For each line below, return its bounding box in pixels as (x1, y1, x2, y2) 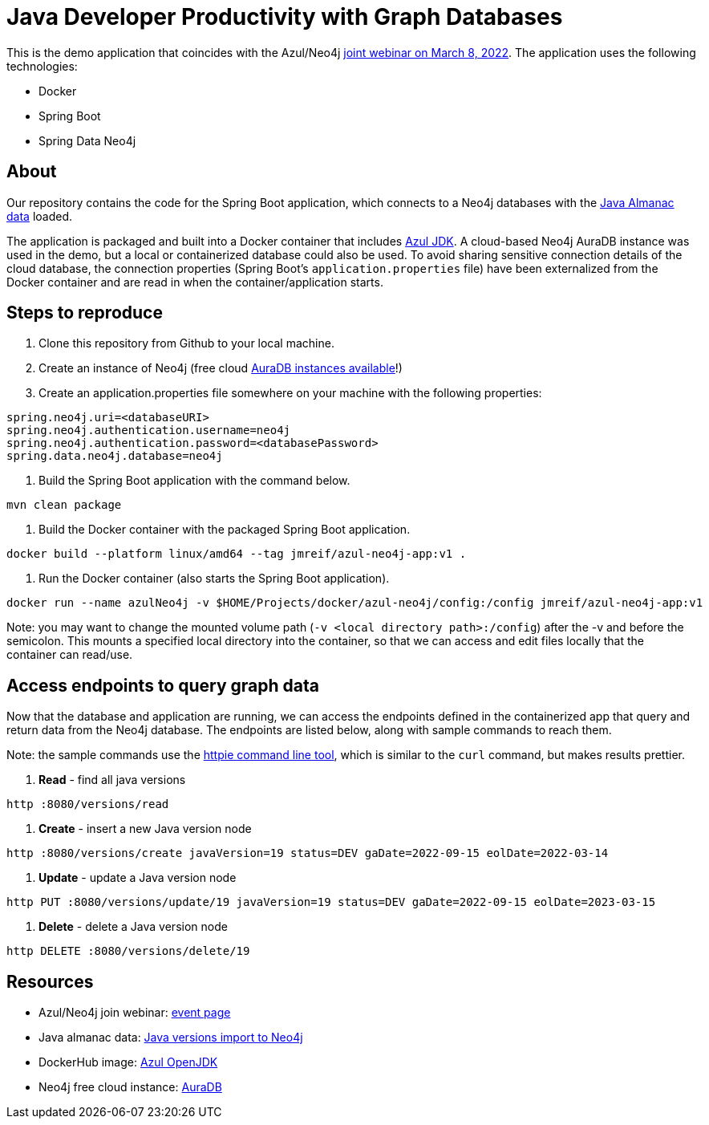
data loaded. (6, 209, 73, 223)
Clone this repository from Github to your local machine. (38, 336, 334, 351)
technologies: (6, 59, 78, 73)
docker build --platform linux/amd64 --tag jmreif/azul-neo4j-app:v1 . (6, 547, 467, 561)
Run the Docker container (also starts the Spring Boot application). (38, 571, 390, 586)
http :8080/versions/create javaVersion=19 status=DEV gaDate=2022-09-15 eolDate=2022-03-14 (6, 847, 609, 860)
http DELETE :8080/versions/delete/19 (6, 944, 250, 958)
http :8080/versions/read (6, 798, 169, 811)
